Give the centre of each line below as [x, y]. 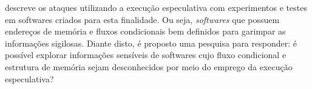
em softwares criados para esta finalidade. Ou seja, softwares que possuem [142, 19]
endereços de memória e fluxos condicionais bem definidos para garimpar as [145, 31]
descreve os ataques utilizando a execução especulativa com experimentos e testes [156, 7]
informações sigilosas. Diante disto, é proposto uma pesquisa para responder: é [151, 43]
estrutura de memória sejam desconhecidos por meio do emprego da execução [149, 66]
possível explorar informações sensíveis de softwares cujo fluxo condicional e [146, 55]
